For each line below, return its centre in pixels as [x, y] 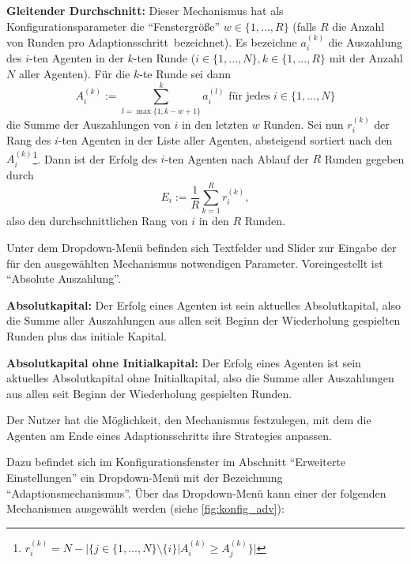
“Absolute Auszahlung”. [64, 278]
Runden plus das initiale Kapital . [87, 335]
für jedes [249, 97]
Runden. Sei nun [304, 124]
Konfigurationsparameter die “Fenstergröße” [113, 26]
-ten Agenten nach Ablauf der [237, 158]
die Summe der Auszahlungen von [89, 124]
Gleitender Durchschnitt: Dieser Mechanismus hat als [145, 10]
